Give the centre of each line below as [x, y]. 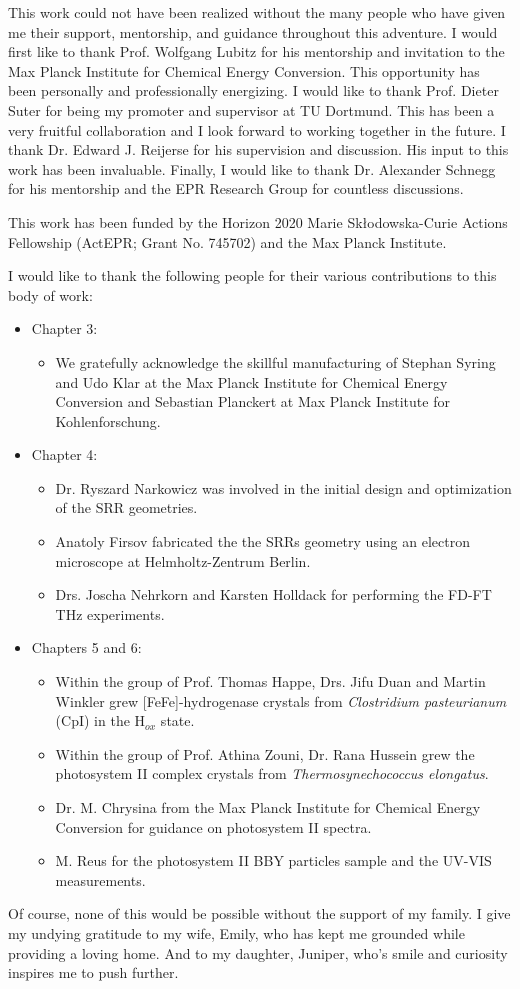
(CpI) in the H [100, 720]
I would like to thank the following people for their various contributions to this [252, 275]
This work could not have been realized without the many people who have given [257, 12]
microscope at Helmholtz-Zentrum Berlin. [183, 560]
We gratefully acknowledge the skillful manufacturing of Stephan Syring [275, 361]
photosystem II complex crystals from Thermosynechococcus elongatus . [272, 773]
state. [177, 720]
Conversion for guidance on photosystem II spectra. [213, 826]
